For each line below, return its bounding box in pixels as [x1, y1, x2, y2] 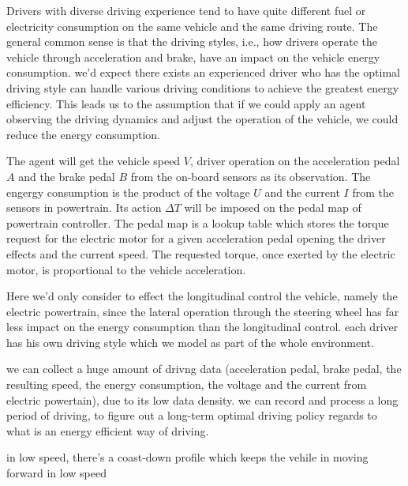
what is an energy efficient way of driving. [6, 422, 209, 439]
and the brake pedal [18, 168, 115, 184]
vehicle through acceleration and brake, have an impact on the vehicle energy [6, 48, 380, 65]
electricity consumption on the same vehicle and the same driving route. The [6, 17, 378, 34]
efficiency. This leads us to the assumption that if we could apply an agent [6, 95, 366, 111]
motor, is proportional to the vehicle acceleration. [6, 261, 246, 277]
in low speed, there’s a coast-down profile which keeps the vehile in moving [6, 449, 369, 465]
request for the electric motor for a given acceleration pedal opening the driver [6, 230, 386, 247]
